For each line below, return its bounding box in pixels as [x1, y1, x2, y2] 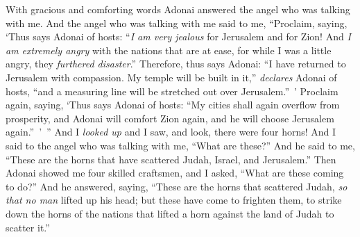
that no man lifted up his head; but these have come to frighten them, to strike [6, 193, 342, 207]
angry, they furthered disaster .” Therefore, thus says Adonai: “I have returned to [6, 56, 346, 71]
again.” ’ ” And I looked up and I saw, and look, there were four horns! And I [6, 124, 336, 139]
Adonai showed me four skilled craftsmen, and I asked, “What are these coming [6, 165, 344, 180]
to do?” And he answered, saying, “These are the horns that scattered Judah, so [6, 179, 348, 193]
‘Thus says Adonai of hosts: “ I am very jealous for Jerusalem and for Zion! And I [6, 29, 351, 44]
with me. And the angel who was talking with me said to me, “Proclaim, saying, [6, 15, 348, 30]
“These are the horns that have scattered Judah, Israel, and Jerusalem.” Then [6, 152, 336, 166]
